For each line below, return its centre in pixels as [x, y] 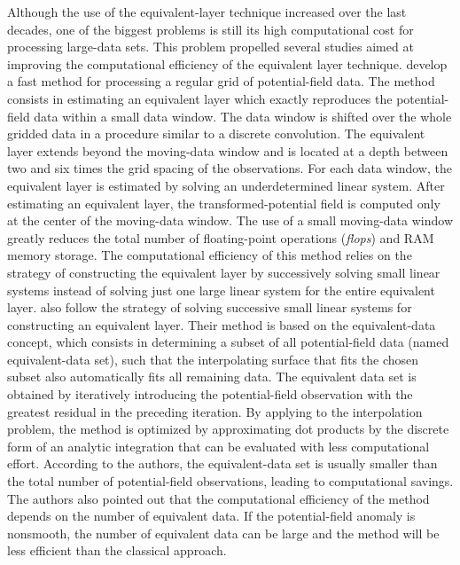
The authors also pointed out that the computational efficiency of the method [218, 498]
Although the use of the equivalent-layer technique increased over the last [207, 12]
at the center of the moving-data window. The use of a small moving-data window [230, 220]
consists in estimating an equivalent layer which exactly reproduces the [200, 98]
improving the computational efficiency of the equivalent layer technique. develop [227, 63]
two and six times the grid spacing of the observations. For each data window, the [230, 168]
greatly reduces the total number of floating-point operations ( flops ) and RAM [221, 237]
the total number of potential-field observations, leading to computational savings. [230, 481]
